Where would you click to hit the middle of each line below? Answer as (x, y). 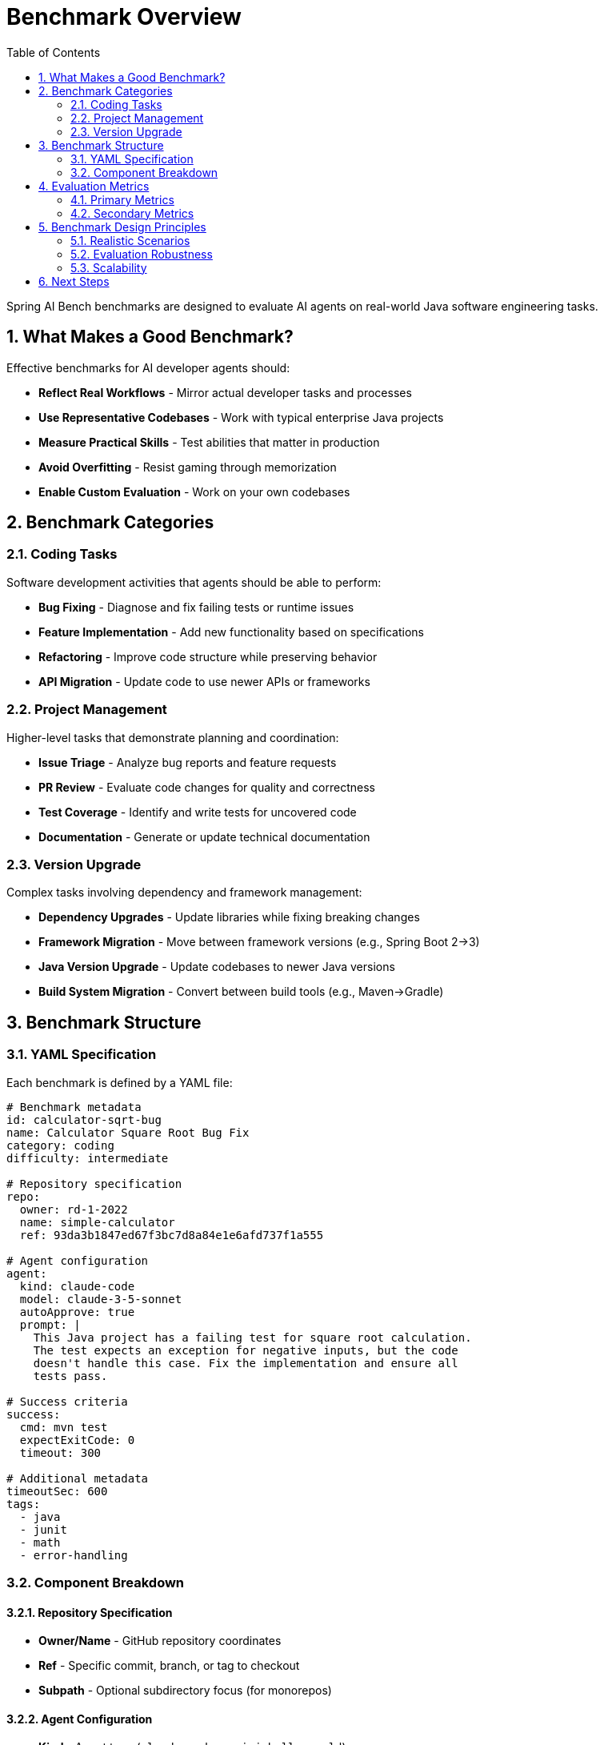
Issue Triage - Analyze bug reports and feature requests (188, 762)
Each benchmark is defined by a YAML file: (120, 1082)
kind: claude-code (77, 1286)
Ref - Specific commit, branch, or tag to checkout (169, 1666)
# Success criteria (67, 1401)
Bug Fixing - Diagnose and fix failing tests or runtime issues (196, 607)
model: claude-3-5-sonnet (101, 1299)
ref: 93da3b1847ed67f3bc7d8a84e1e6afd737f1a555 (172, 1235)
